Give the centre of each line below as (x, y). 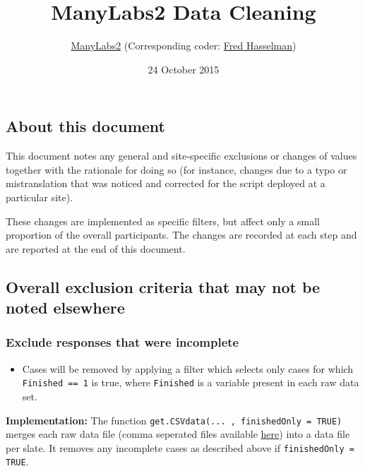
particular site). (40, 197)
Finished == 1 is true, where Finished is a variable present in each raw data (191, 382)
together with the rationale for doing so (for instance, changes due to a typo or (176, 169)
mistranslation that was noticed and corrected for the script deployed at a (166, 183)
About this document (85, 126)
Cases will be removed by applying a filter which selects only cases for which (188, 368)
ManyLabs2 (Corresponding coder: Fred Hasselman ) (184, 46)
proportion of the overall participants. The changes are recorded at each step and (181, 235)
